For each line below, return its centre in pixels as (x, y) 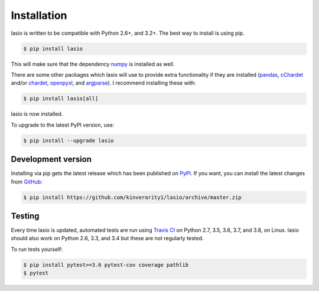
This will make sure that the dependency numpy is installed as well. (93, 64)
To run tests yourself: (37, 249)
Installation (39, 15)
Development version (51, 159)
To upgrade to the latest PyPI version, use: (63, 125)
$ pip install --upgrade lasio (69, 140)
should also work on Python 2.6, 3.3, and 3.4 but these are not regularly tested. (107, 238)
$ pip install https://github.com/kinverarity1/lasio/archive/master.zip (132, 197)
